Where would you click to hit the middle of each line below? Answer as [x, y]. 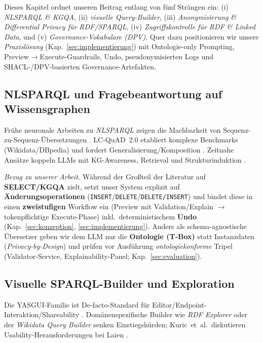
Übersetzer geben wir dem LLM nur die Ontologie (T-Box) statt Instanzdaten [129, 236]
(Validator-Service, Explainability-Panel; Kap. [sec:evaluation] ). [103, 256]
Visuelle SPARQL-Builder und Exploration [119, 283]
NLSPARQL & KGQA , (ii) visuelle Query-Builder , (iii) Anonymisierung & [120, 16]
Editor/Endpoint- [179, 304]
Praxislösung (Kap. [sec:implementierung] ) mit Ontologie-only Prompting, [119, 46]
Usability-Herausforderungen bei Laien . [66, 334]
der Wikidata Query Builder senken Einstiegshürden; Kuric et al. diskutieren [125, 324]
